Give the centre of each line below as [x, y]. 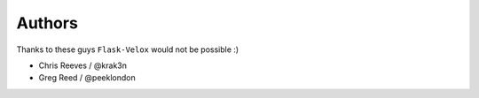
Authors [47, 23]
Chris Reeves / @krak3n [83, 65]
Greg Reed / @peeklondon [87, 78]
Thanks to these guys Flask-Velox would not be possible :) [128, 49]
